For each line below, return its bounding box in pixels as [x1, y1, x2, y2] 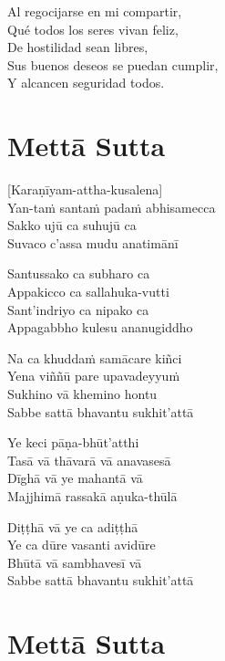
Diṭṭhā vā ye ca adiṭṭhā [7, 517, 138, 536]
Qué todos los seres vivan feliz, [7, 19, 179, 38]
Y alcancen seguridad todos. [7, 73, 165, 92]
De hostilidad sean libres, [7, 37, 148, 57]
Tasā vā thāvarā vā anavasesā [7, 450, 171, 469]
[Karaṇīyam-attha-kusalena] [7, 180, 163, 199]
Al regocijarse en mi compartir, [7, 2, 182, 20]
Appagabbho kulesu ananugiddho [7, 318, 193, 337]
